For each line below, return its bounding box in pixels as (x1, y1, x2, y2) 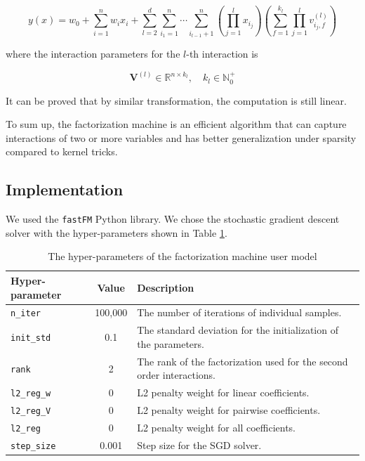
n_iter (11, 309, 41, 319)
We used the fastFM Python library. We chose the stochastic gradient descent (6, 212, 340, 226)
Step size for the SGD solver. (137, 437, 262, 452)
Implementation (6, 178, 124, 200)
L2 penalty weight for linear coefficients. (137, 385, 310, 400)
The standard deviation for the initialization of (137, 323, 338, 337)
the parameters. (137, 336, 204, 351)
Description (137, 280, 194, 294)
